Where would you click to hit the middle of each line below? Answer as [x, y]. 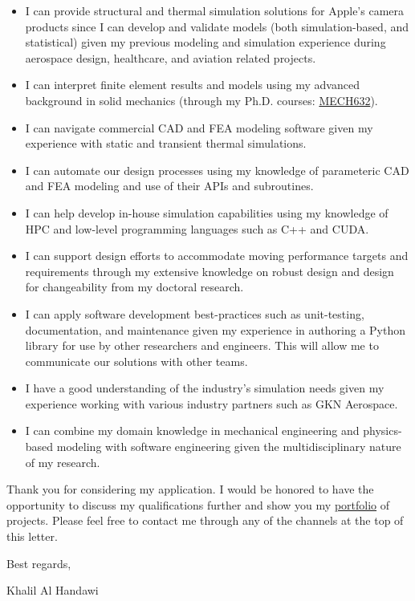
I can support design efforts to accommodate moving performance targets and [217, 256]
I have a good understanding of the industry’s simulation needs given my [205, 388]
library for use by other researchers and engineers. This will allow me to [202, 345]
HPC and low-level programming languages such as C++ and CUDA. [197, 228]
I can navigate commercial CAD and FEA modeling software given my [199, 127]
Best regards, [39, 563]
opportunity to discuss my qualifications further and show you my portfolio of [198, 504]
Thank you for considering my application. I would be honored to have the [190, 489]
